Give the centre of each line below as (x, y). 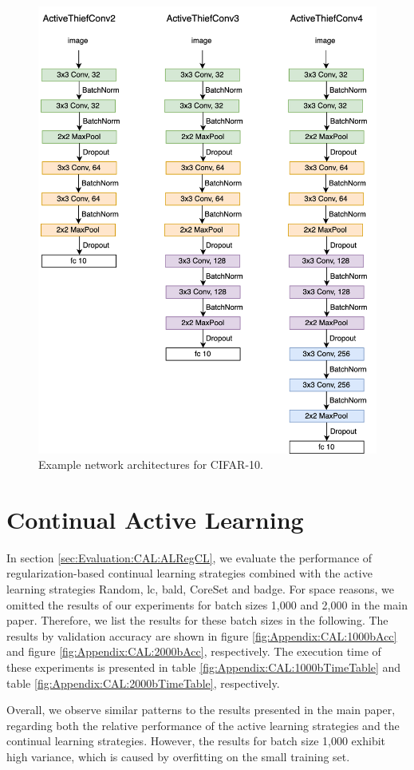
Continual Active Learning (155, 519)
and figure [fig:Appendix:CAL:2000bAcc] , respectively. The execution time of (194, 651)
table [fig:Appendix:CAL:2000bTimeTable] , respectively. (143, 683)
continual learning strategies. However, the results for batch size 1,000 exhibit (196, 741)
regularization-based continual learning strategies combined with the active (189, 573)
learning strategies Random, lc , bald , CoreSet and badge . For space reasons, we (200, 589)
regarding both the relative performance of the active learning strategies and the (203, 725)
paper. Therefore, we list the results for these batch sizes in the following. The (197, 620)
